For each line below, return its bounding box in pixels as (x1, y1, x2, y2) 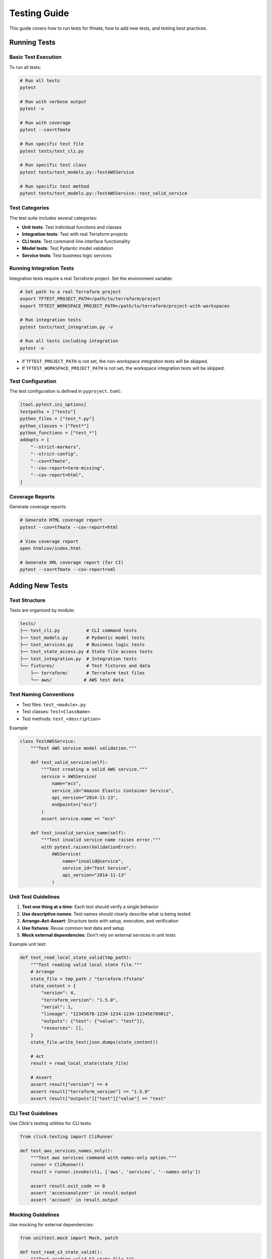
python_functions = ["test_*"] (20, 430, 98, 436)
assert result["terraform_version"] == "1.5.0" (30, 1088, 151, 1094)
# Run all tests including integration (20, 338, 118, 344)
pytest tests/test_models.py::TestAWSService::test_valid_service (20, 190, 187, 196)
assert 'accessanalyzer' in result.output (30, 1190, 137, 1196)
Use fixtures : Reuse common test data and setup (22, 925, 124, 931)
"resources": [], (41, 1025, 84, 1031)
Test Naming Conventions (9, 691, 75, 698)
